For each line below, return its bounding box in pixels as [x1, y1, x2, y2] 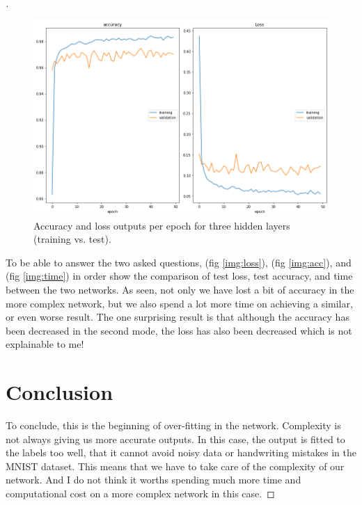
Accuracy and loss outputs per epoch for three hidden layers [33, 218, 290, 232]
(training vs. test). [33, 232, 111, 246]
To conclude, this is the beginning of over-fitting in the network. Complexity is [6, 418, 341, 432]
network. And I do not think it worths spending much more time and [6, 472, 301, 487]
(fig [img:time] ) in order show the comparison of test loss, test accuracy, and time [6, 268, 353, 283]
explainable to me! [6, 337, 84, 351]
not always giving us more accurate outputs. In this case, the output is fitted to [6, 431, 345, 446]
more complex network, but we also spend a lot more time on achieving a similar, [6, 296, 353, 310]
